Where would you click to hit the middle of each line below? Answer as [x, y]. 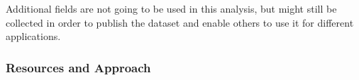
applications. [33, 36]
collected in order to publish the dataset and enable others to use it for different [180, 22]
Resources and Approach [78, 67]
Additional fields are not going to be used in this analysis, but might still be [171, 8]
